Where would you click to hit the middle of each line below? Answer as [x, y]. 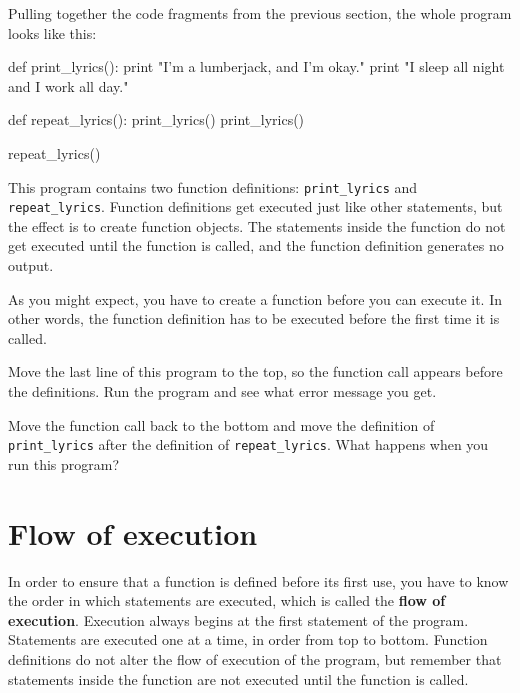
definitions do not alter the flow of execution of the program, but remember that [255, 658]
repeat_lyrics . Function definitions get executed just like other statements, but [255, 206]
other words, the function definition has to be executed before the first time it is [254, 318]
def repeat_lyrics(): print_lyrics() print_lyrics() [156, 119]
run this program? [64, 463]
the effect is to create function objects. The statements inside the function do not [257, 225]
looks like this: [52, 32]
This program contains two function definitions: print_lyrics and [213, 186]
